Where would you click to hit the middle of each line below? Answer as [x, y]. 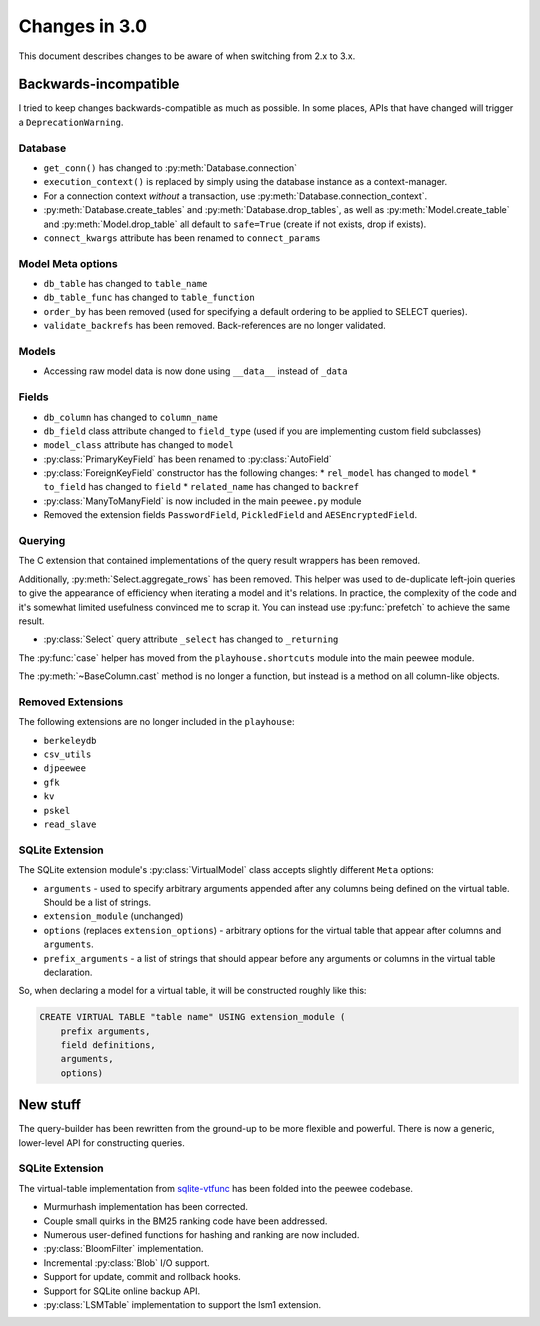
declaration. [68, 972]
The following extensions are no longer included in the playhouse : [156, 722]
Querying [42, 541]
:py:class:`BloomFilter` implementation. [123, 1249]
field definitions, [108, 1045]
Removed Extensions [71, 702]
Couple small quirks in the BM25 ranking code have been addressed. [185, 1221]
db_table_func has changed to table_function [149, 297]
